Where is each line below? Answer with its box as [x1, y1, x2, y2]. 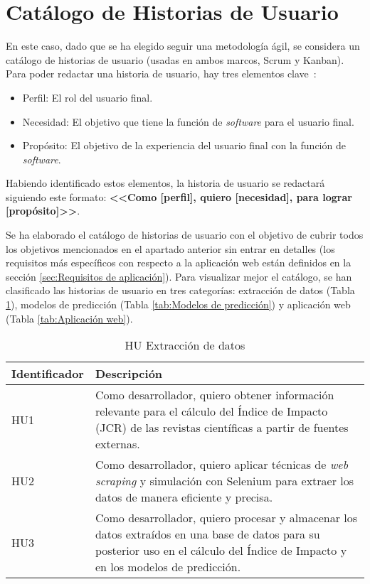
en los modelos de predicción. [95, 558, 241, 575]
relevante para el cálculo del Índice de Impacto [95, 403, 328, 420]
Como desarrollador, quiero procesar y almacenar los [95, 509, 358, 526]
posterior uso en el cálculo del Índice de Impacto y [95, 542, 347, 559]
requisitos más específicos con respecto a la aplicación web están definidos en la [6, 255, 351, 270]
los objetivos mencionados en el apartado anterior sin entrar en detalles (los [6, 241, 335, 256]
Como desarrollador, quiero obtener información [95, 386, 334, 404]
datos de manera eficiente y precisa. [95, 489, 273, 506]
